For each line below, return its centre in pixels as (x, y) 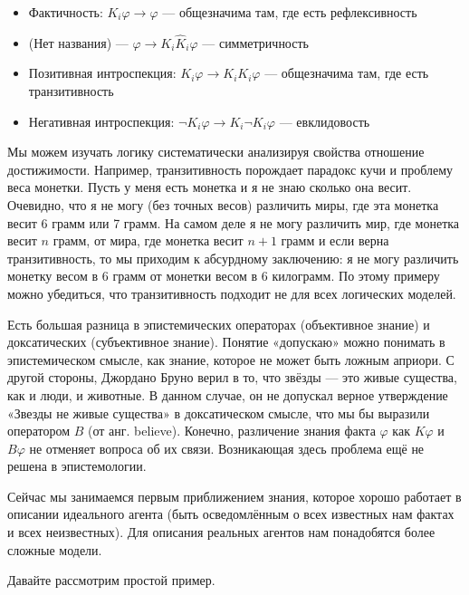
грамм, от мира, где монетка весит (148, 240)
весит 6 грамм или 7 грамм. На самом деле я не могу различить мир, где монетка (234, 222)
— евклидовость (325, 121)
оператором (39, 431)
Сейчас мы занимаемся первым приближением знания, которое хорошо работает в (234, 496)
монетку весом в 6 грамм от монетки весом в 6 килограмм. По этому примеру (224, 276)
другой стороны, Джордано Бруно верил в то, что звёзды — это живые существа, (232, 377)
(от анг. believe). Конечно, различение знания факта (232, 431)
